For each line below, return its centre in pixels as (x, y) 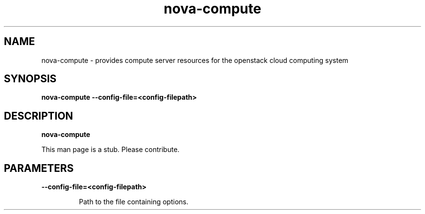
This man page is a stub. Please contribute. (110, 150)
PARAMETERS (39, 168)
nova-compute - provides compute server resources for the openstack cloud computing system (195, 60)
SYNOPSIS (30, 79)
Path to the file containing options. (134, 202)
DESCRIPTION (39, 116)
